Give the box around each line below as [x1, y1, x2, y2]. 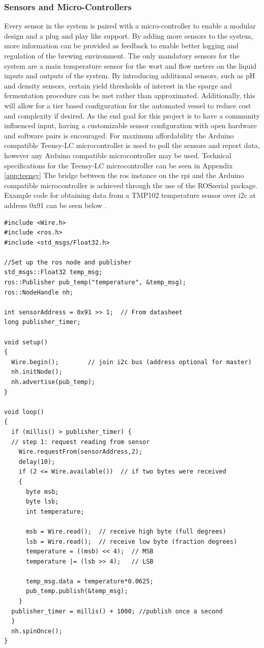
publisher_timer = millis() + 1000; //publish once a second [11, 607, 223, 615]
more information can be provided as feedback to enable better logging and [4, 40, 239, 51]
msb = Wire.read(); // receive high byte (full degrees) [25, 527, 226, 535]
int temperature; [25, 508, 84, 515]
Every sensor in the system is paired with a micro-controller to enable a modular [4, 20, 256, 31]
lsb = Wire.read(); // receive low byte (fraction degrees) [25, 538, 238, 545]
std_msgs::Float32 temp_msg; [4, 269, 103, 276]
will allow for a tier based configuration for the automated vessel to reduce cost [4, 100, 251, 110]
